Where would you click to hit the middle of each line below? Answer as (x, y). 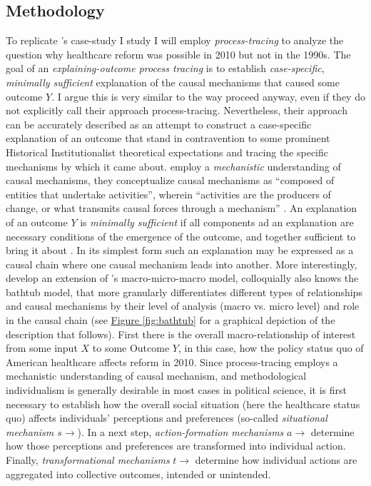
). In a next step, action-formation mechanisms (181, 431)
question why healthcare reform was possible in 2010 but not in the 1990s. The (178, 54)
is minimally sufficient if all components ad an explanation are (217, 222)
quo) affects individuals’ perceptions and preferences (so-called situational (167, 418)
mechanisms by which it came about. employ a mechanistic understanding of (173, 166)
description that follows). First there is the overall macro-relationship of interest (181, 334)
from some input (42, 348)
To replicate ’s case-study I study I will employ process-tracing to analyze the (175, 40)
